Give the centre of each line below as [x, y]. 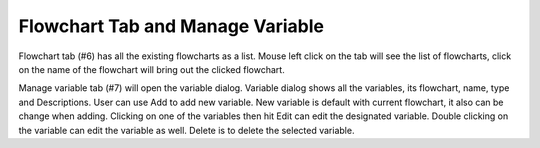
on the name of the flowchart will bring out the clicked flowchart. [151, 69]
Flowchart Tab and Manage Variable [171, 26]
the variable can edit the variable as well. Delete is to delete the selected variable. [186, 130]
